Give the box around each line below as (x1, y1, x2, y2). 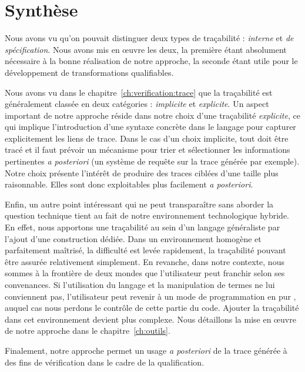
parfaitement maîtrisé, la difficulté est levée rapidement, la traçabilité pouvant (5, 244, 286, 256)
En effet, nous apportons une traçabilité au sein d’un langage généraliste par (5, 221, 280, 233)
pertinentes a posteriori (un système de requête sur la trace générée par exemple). (5, 155, 300, 167)
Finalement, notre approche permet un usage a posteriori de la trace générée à (5, 344, 287, 356)
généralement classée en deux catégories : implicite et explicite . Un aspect (5, 98, 269, 110)
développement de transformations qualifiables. (5, 66, 174, 78)
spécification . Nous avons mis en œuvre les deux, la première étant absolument (5, 43, 287, 55)
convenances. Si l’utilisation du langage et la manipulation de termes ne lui (5, 279, 275, 290)
